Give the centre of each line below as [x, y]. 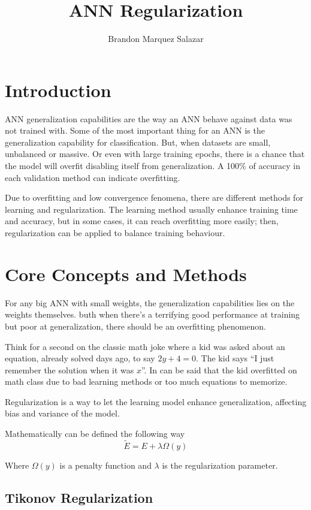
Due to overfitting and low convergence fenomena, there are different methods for [154, 197]
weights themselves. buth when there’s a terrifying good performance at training [153, 314]
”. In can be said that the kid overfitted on [219, 369]
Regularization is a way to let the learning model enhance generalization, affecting [156, 401]
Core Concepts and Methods [126, 274]
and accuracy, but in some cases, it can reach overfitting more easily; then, [142, 221]
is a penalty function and [105, 465]
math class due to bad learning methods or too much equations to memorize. [146, 381]
